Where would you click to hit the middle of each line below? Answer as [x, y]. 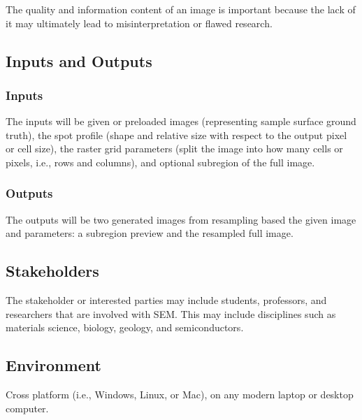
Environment [53, 365]
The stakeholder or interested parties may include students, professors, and [166, 300]
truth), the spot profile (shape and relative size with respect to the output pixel [176, 135]
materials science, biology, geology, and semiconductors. [125, 327]
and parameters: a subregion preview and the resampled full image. [150, 233]
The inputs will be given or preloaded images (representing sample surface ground [181, 121]
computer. [27, 408]
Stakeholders [52, 271]
